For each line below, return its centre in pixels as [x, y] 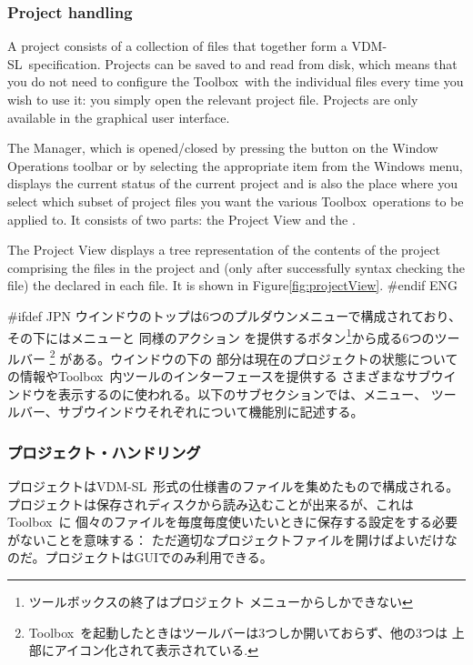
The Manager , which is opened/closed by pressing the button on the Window [223, 148]
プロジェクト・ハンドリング [104, 452]
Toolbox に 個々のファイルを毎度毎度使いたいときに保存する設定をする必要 [233, 522]
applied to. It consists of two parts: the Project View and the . [181, 219]
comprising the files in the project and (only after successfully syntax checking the [236, 267]
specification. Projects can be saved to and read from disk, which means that [243, 63]
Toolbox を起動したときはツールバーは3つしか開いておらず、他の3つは [238, 632]
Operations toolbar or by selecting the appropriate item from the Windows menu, [235, 165]
